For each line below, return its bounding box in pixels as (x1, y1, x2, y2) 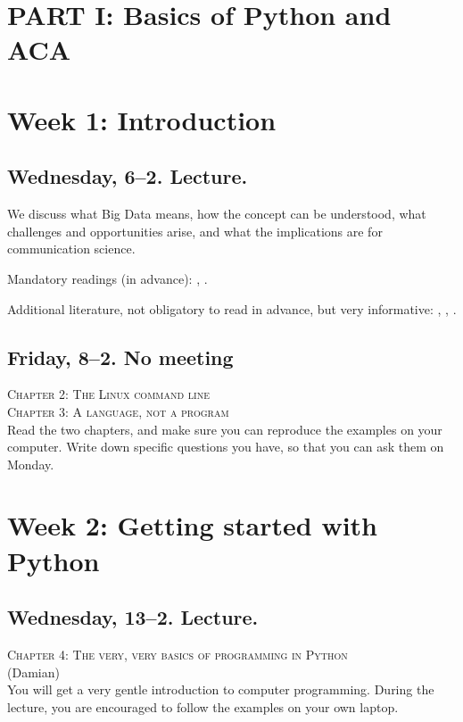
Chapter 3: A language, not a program (7, 402, 229, 420)
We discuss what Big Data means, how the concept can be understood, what (7, 204, 426, 223)
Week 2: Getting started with (7, 507, 377, 544)
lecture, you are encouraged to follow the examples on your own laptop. (7, 697, 399, 716)
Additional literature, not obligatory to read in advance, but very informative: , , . (7, 299, 457, 318)
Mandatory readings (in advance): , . (7, 269, 208, 287)
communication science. (7, 239, 136, 258)
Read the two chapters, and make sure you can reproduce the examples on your (7, 419, 442, 438)
